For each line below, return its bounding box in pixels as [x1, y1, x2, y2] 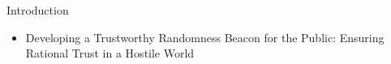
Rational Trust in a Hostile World [25, 45, 195, 62]
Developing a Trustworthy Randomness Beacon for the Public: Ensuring [25, 28, 385, 45]
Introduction [6, 2, 69, 18]
